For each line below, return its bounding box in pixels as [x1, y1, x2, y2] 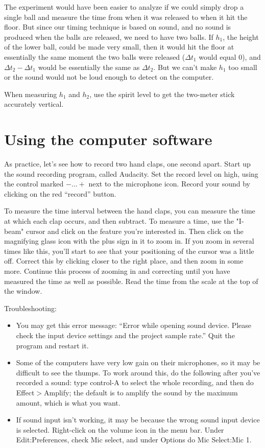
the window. [4, 286, 42, 296]
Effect [16, 387, 35, 397]
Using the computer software [4, 129, 212, 150]
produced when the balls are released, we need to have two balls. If [4, 31, 213, 42]
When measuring [4, 88, 57, 99]
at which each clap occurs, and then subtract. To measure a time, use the [4, 216, 234, 226]
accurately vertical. [4, 99, 64, 109]
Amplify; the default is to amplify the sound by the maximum [44, 387, 238, 397]
